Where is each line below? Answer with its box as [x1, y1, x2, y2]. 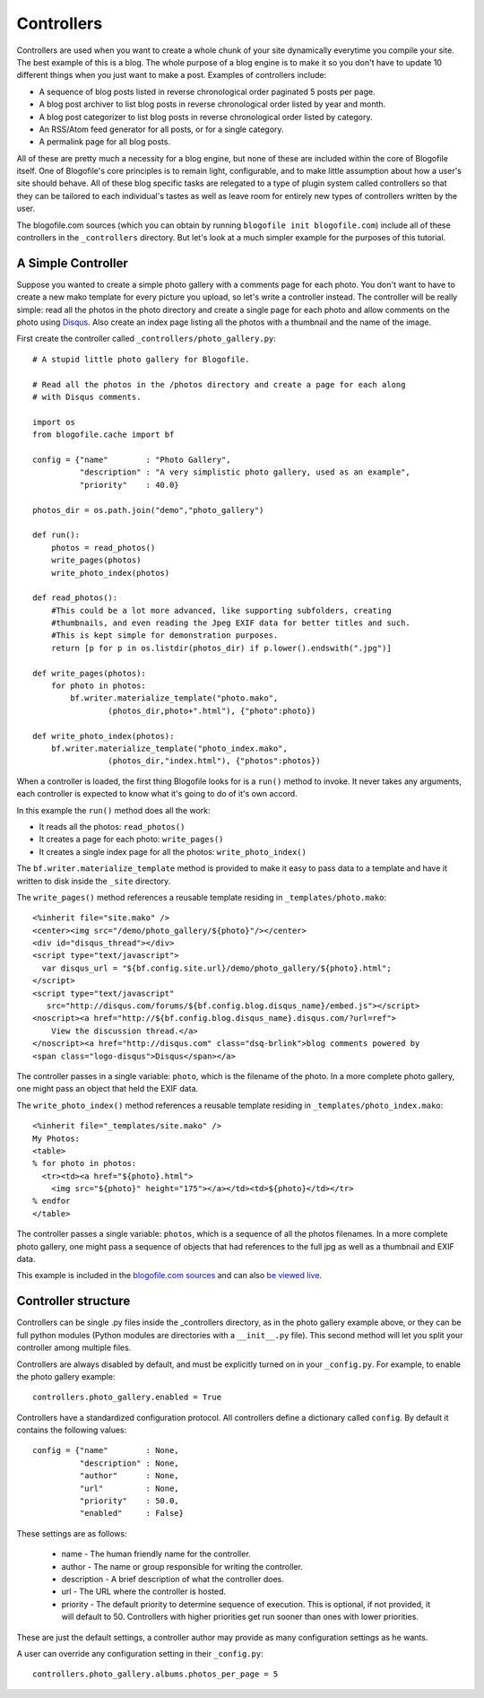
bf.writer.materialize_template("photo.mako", [70, 693, 279, 703]
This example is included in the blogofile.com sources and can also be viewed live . [16, 1270, 323, 1281]
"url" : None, [79, 1483, 179, 1493]
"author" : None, [79, 1471, 179, 1481]
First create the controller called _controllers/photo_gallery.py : [16, 333, 277, 344]
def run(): [32, 530, 81, 540]
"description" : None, [79, 1458, 179, 1468]
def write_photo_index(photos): [32, 731, 175, 741]
